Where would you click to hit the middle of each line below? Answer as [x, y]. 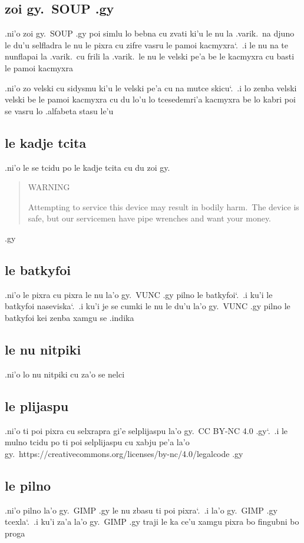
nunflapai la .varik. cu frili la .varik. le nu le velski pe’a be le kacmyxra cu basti [150, 56]
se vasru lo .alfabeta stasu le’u [59, 110]
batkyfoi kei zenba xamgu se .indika [70, 317]
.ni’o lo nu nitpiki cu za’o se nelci [65, 374]
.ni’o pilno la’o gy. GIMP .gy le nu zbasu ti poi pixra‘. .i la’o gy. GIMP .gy [141, 510]
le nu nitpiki [43, 349]
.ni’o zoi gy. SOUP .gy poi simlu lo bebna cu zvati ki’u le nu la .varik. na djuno [150, 33]
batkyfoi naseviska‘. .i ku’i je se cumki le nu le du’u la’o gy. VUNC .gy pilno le [148, 306]
